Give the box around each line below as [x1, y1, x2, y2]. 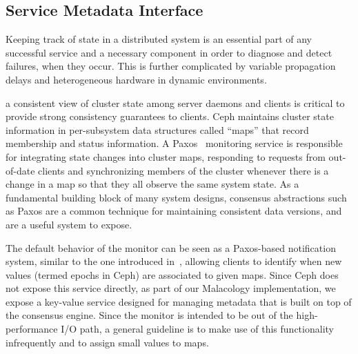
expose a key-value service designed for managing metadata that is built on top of [6, 294, 352, 308]
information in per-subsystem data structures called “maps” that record [6, 122, 309, 137]
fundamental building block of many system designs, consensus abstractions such [6, 190, 347, 204]
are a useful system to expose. [6, 217, 132, 231]
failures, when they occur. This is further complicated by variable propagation [6, 59, 336, 73]
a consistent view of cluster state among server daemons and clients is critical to [6, 95, 345, 110]
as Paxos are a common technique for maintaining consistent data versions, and [6, 204, 342, 218]
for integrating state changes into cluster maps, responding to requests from [6, 149, 326, 164]
